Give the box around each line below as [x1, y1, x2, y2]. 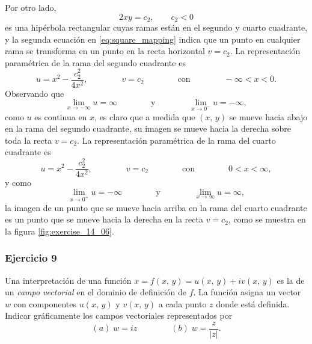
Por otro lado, [5, 1, 57, 13]
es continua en [34, 110, 87, 123]
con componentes [13, 297, 76, 310]
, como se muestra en [228, 213, 306, 226]
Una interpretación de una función [5, 274, 132, 286]
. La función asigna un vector [193, 286, 301, 298]
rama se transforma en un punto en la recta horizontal [5, 45, 205, 57]
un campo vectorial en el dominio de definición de [5, 286, 186, 298]
